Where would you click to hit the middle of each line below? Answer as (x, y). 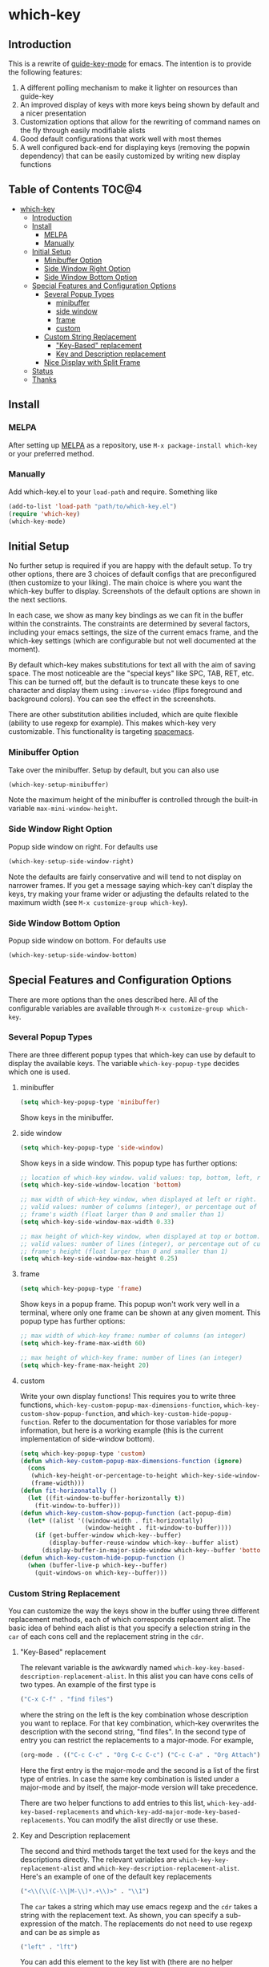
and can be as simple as (60, 1932)
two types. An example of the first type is (88, 1684)
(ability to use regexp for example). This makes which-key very (112, 723)
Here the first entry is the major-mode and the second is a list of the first (139, 1770)
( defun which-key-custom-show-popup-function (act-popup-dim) (126, 1513)
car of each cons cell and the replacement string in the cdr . (106, 1636)
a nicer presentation (53, 113)
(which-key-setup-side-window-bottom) (73, 955)
